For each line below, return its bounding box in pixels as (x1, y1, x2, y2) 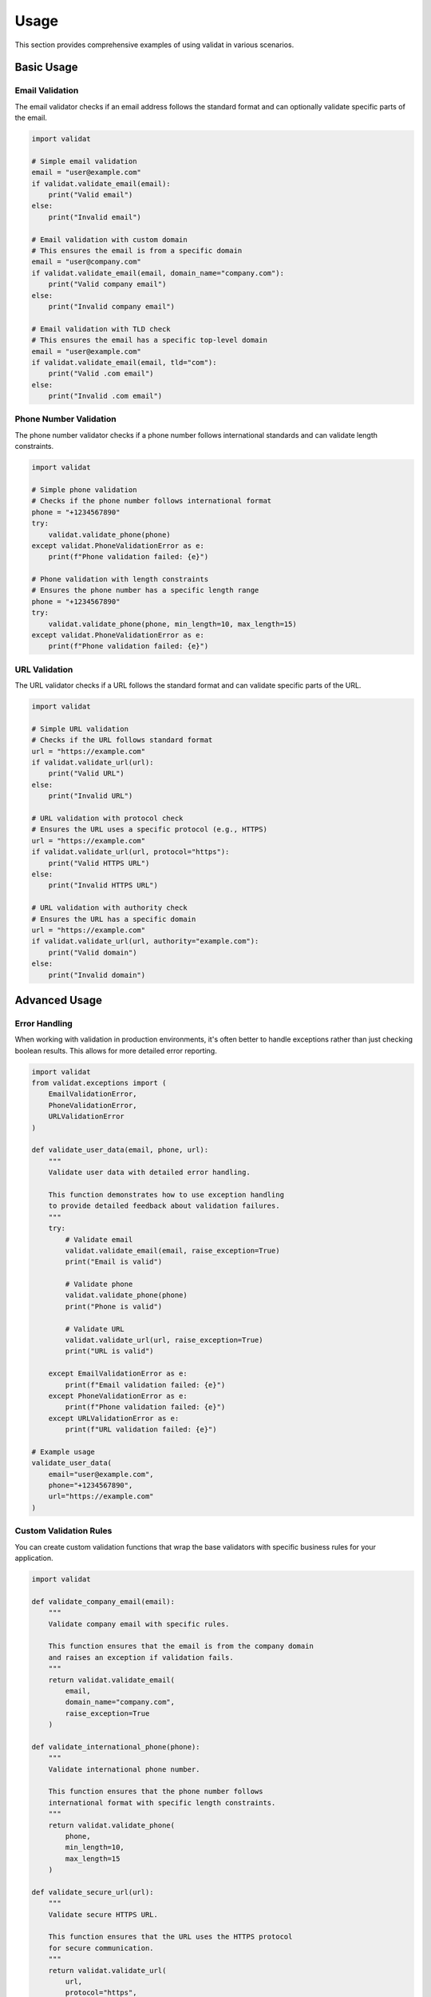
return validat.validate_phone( (48, 1820, 176, 1829)
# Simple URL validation (31, 724, 129, 733)
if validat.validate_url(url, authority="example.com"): (31, 937, 259, 946)
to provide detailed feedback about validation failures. (48, 1201, 280, 1210)
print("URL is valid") (65, 1347, 155, 1356)
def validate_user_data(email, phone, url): (31, 1145, 209, 1154)
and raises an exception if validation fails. (48, 1653, 235, 1662)
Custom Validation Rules (14, 1526, 113, 1537)
